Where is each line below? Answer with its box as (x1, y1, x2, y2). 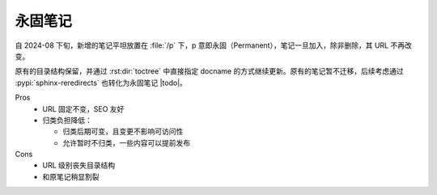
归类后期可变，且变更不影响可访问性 (62, 126, 184, 137)
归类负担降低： (42, 115, 92, 125)
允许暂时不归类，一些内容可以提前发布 (62, 138, 190, 147)
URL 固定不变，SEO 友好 (42, 104, 125, 113)
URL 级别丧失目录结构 (42, 160, 116, 170)
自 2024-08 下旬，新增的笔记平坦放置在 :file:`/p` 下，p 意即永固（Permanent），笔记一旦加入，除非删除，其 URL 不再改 (15, 40, 412, 50)
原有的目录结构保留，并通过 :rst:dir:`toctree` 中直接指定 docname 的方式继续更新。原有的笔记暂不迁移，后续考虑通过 (15, 66, 404, 76)
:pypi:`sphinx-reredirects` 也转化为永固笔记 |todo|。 (15, 78, 188, 87)
